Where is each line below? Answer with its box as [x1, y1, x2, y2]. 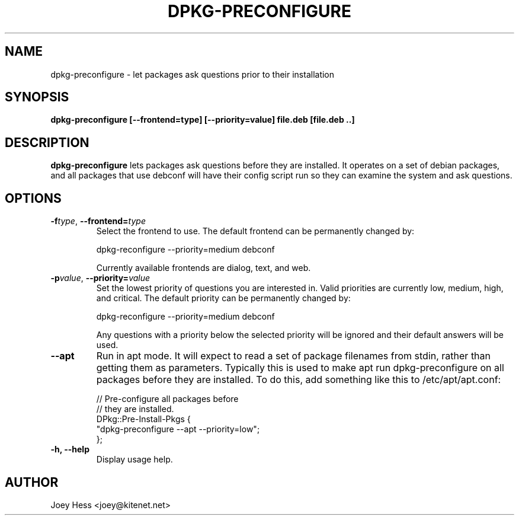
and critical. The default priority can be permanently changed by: [96, 293, 351, 304]
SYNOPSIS [5, 90, 69, 105]
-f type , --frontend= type [50, 216, 146, 226]
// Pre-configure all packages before [96, 394, 239, 404]
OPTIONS [5, 190, 62, 206]
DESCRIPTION [5, 135, 89, 150]
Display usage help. [96, 454, 173, 465]
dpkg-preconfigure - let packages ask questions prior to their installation [50, 69, 335, 79]
